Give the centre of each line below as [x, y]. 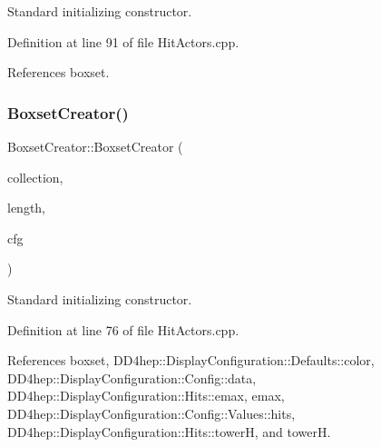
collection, [35, 177]
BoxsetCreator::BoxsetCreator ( [95, 146]
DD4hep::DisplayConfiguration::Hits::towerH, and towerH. [169, 431]
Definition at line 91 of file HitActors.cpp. [123, 41]
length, [27, 208]
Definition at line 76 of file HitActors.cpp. [123, 329]
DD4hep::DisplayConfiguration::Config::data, [132, 377]
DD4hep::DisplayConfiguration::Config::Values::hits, [151, 413]
